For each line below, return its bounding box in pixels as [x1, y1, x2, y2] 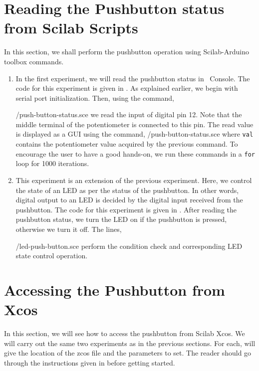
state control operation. [15, 250, 88, 261]
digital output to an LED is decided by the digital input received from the [15, 194, 243, 205]
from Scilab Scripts [4, 17, 138, 38]
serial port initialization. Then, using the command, [15, 92, 175, 103]
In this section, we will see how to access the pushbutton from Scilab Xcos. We [4, 328, 245, 339]
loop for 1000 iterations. [15, 158, 89, 169]
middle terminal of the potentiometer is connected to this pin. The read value [15, 119, 254, 129]
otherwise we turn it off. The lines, [15, 223, 122, 234]
